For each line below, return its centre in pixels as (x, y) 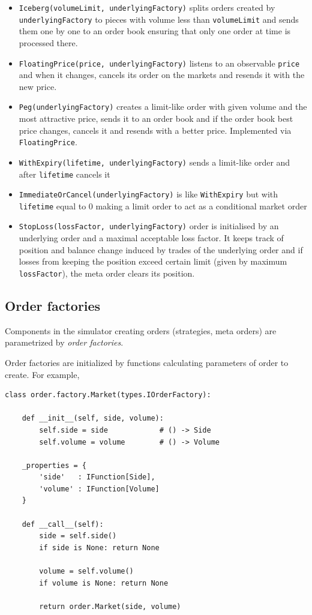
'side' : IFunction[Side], (97, 477)
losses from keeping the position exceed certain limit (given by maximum (153, 261)
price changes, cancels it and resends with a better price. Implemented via (155, 130)
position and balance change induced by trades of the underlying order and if (161, 249)
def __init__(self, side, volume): (93, 418)
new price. (38, 86)
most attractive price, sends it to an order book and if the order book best (156, 118)
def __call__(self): (63, 524)
